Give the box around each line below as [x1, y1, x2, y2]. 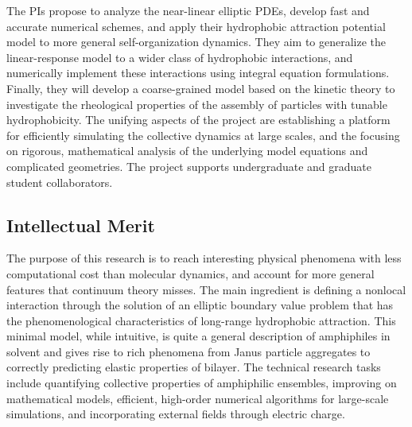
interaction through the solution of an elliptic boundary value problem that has [6, 297, 394, 313]
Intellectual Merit [6, 212, 155, 237]
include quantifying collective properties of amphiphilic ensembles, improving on [6, 375, 397, 391]
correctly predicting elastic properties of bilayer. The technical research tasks [6, 359, 381, 375]
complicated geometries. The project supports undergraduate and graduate [6, 157, 371, 174]
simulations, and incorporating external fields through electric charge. [6, 406, 345, 422]
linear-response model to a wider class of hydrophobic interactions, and [6, 49, 353, 65]
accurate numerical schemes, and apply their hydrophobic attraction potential [6, 17, 386, 34]
